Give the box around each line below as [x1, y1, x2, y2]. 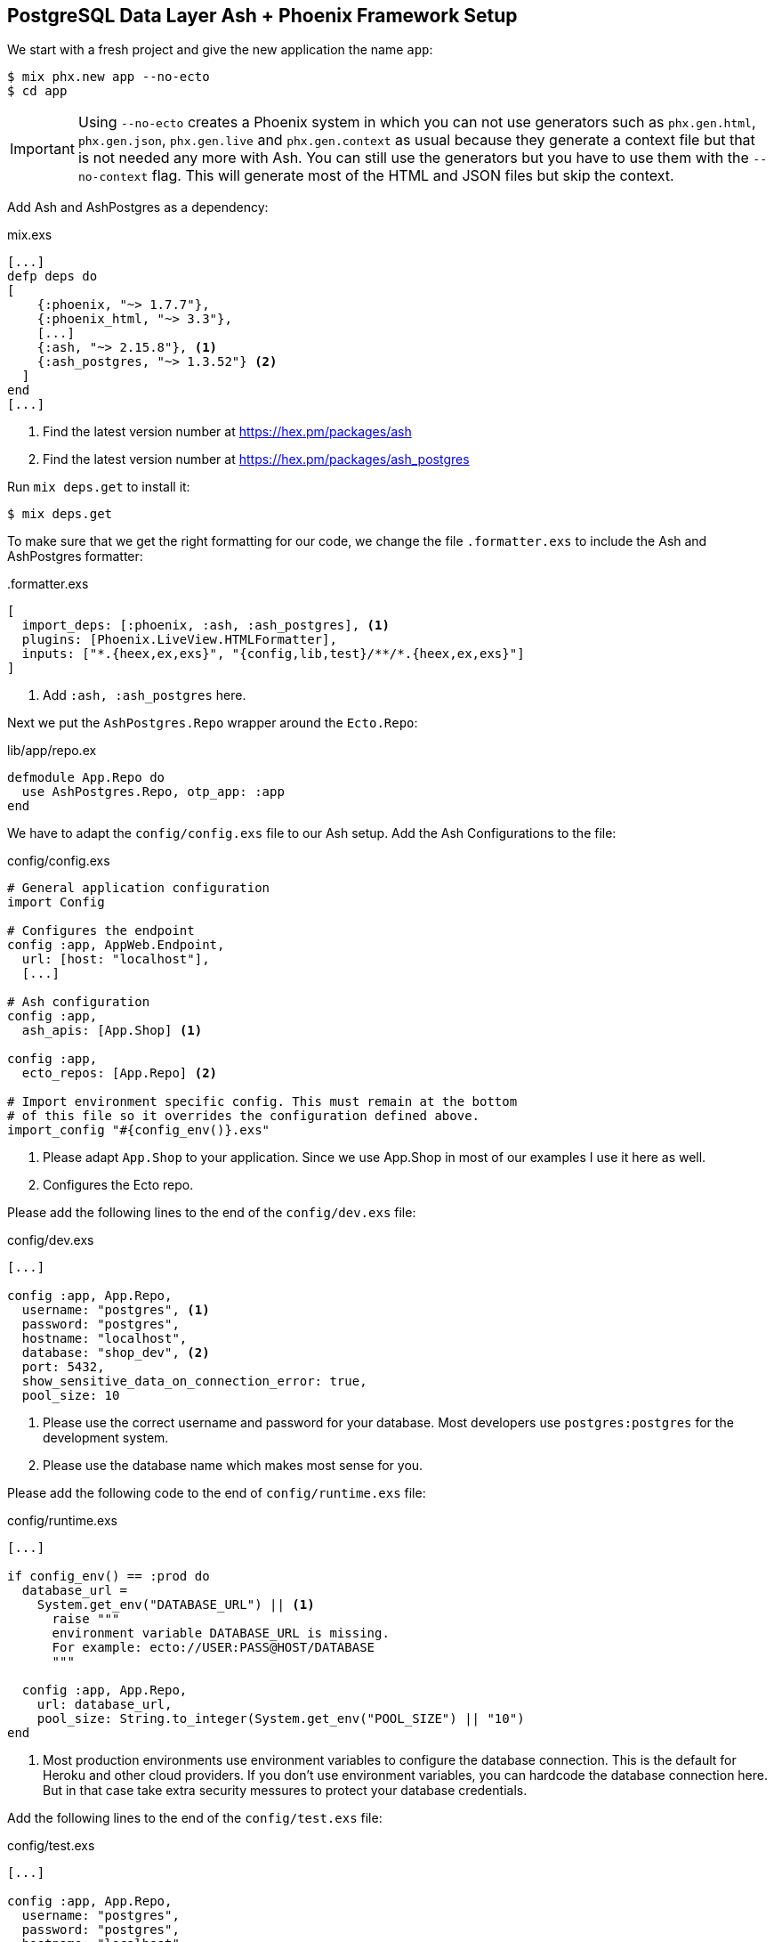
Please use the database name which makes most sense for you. [43, 1458, 423, 1474]
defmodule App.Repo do [7, 770, 165, 785]
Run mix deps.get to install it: [7, 479, 190, 495]
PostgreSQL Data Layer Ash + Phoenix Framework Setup [7, 4, 518, 27]
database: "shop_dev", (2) [21, 1345, 210, 1361]
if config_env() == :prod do [7, 1569, 210, 1584]
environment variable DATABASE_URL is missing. [52, 1626, 390, 1641]
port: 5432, [21, 1360, 105, 1375]
